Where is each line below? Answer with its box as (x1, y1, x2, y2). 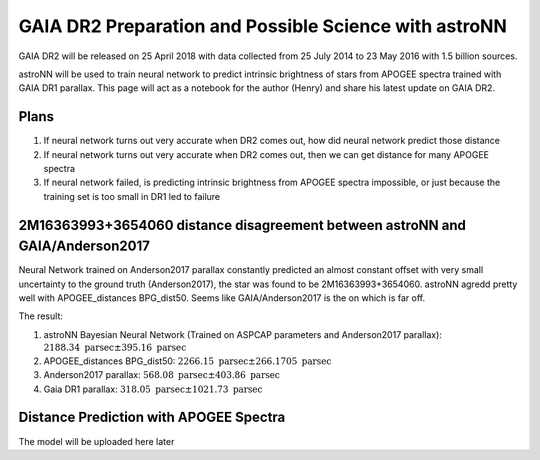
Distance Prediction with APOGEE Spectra (18, 409, 286, 426)
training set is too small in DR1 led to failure (43, 190, 221, 202)
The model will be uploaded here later (18, 435, 175, 447)
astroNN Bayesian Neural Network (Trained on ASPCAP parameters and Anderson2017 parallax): (43, 328, 442, 340)
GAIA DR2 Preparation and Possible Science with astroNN (18, 15, 507, 37)
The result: (18, 310, 64, 322)
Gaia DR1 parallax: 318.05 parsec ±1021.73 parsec (43, 383, 263, 395)
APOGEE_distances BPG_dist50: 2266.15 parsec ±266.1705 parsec (43, 355, 332, 367)
